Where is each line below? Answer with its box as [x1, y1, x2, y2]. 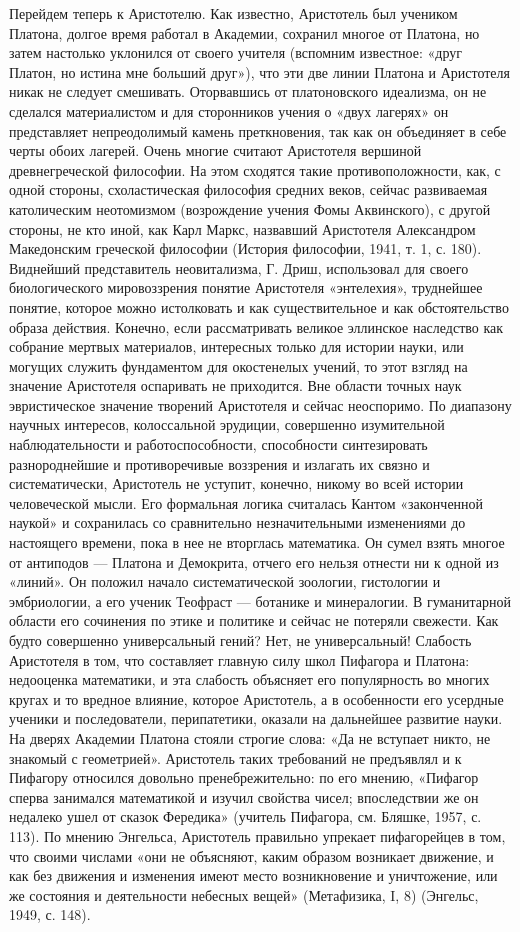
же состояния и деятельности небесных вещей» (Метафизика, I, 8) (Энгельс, [9, 884, 479, 905]
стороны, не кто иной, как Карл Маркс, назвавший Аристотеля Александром [9, 218, 476, 239]
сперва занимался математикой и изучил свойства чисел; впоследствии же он [9, 786, 479, 807]
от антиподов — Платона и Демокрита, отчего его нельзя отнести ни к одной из [9, 551, 499, 572]
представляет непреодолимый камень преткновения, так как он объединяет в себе [9, 120, 507, 141]
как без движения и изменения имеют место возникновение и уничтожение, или [9, 865, 498, 886]
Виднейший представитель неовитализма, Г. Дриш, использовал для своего [9, 257, 469, 278]
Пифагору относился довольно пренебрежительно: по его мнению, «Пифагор [9, 767, 479, 788]
